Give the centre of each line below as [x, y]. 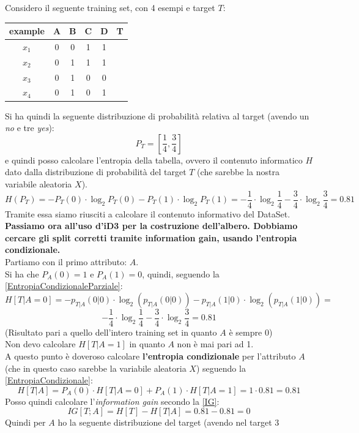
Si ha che [22, 273]
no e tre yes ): [30, 128]
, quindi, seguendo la [181, 273]
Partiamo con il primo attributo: [66, 261]
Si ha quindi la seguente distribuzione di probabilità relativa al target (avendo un [157, 115]
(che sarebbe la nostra [238, 172]
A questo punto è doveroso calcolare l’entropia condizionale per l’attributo [150, 356]
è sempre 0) [251, 332]
